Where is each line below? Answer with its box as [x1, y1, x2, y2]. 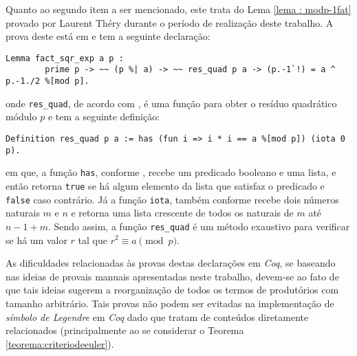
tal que [78, 232, 107, 247]
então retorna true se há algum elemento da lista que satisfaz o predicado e [6, 178, 325, 192]
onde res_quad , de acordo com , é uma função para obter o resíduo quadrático [6, 96, 337, 110]
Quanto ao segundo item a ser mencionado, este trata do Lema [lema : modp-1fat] [6, 2, 351, 16]
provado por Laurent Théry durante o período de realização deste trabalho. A [6, 15, 334, 30]
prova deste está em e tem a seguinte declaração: [6, 29, 210, 43]
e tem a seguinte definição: [47, 109, 160, 124]
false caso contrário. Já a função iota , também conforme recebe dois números [6, 192, 339, 206]
